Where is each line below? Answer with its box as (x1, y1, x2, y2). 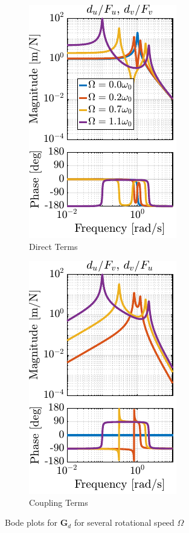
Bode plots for (5, 516, 58, 529)
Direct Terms (29, 240, 78, 252)
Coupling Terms (29, 496, 88, 508)
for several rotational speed (74, 516, 175, 529)
